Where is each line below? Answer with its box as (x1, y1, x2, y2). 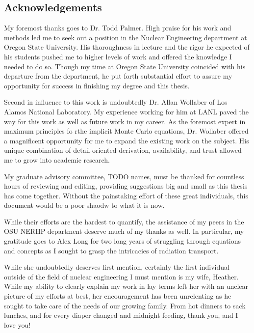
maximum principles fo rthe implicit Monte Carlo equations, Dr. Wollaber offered (4, 126, 249, 136)
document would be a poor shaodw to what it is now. (4, 200, 165, 210)
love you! (4, 319, 31, 330)
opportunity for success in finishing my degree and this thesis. (4, 80, 190, 90)
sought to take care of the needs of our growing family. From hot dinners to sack (4, 300, 246, 310)
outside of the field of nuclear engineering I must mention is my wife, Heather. (4, 271, 239, 281)
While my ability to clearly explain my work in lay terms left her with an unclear (4, 281, 249, 291)
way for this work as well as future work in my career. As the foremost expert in (4, 116, 246, 126)
